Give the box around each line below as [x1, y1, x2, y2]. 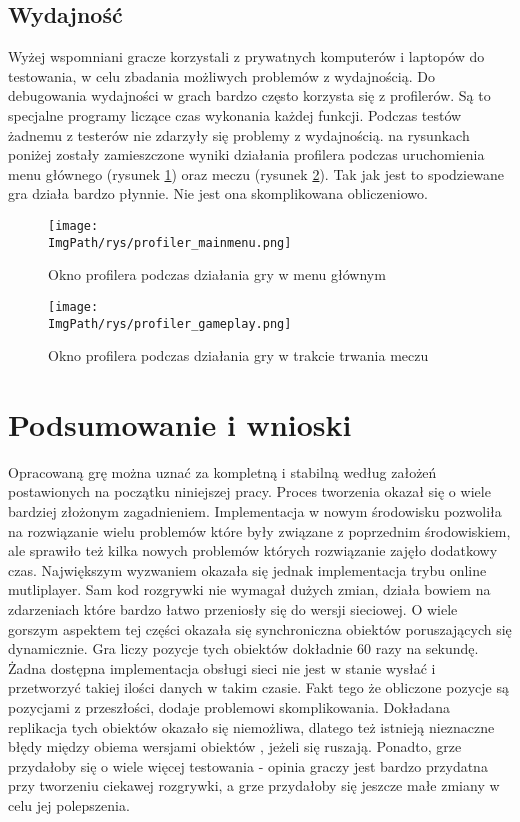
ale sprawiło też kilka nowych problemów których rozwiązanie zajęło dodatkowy [8, 540, 498, 561]
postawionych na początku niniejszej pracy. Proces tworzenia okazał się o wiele [8, 481, 491, 502]
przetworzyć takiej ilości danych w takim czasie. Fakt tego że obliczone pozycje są [8, 677, 509, 698]
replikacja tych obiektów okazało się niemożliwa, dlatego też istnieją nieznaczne [8, 716, 495, 737]
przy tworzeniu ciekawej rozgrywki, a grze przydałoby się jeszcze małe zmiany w [8, 775, 500, 796]
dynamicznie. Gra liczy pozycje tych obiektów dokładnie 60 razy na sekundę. [8, 638, 479, 659]
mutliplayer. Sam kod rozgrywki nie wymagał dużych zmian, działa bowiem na [8, 579, 491, 600]
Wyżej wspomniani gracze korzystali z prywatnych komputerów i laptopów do [8, 46, 485, 67]
